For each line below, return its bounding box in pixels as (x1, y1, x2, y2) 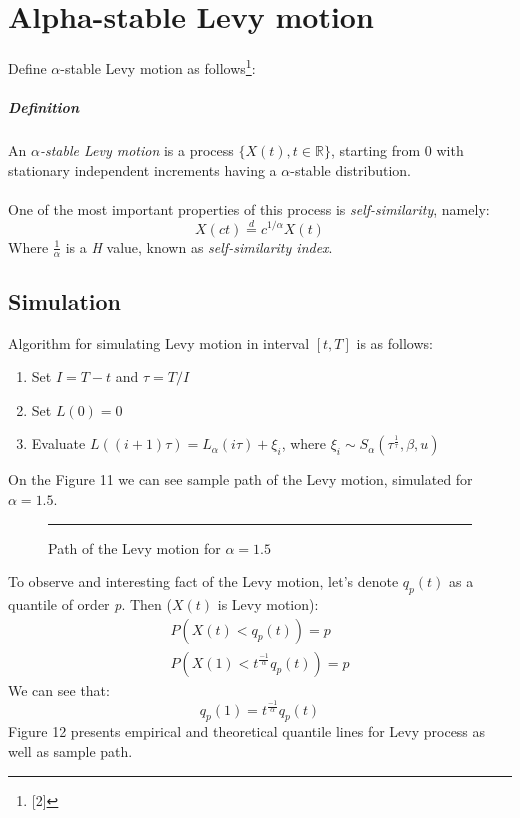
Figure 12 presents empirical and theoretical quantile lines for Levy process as (8, 721, 486, 742)
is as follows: (356, 332, 433, 353)
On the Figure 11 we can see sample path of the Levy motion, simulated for (8, 469, 473, 490)
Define (8, 57, 47, 78)
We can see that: (8, 679, 110, 700)
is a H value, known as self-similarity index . (65, 236, 333, 257)
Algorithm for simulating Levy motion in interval (8, 332, 310, 353)
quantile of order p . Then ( (8, 593, 172, 614)
